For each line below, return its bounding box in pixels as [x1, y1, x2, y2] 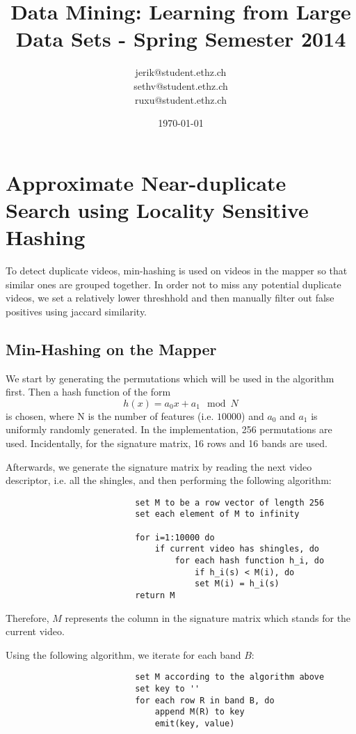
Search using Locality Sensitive [6, 195, 309, 224]
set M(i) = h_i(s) [195, 579, 280, 589]
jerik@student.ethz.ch [135, 65, 227, 79]
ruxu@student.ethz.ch [135, 92, 227, 107]
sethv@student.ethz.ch [133, 78, 228, 93]
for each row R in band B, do [135, 695, 275, 705]
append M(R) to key [154, 707, 245, 717]
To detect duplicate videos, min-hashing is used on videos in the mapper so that [6, 263, 348, 277]
